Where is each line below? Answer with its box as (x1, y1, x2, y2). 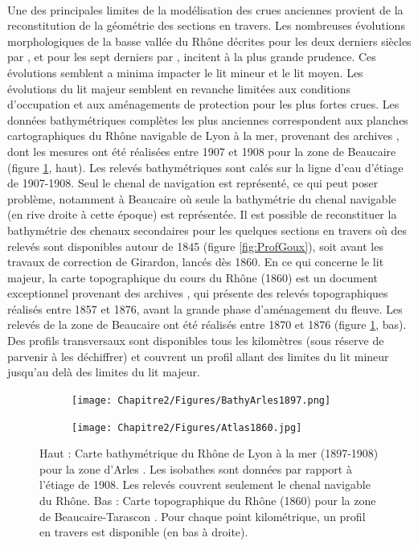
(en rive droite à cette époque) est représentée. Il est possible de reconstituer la (7, 206, 397, 223)
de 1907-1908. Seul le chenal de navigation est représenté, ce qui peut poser (7, 174, 379, 191)
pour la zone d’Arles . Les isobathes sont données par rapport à (39, 460, 352, 477)
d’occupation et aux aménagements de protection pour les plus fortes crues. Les (7, 96, 400, 113)
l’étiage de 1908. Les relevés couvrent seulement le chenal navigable (39, 476, 371, 493)
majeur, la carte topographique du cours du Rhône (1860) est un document (7, 269, 378, 285)
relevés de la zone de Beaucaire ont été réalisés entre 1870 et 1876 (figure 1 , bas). (7, 316, 407, 333)
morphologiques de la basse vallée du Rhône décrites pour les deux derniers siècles (7, 32, 412, 49)
